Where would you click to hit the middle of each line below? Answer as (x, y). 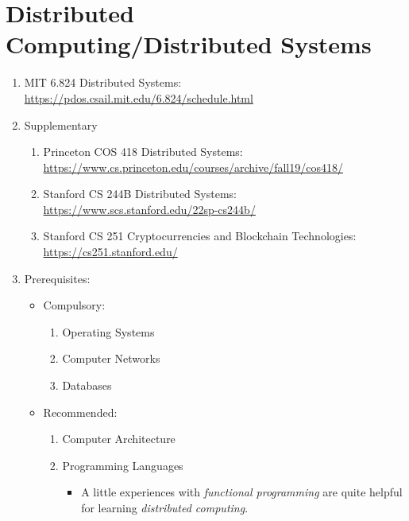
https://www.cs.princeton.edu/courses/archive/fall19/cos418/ (193, 167)
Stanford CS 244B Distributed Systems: (140, 194)
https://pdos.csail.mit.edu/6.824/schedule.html (139, 97)
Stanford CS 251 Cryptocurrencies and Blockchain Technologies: (200, 236)
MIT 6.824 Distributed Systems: (103, 82)
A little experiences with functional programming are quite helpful (242, 492)
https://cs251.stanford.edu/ (110, 252)
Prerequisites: (57, 278)
